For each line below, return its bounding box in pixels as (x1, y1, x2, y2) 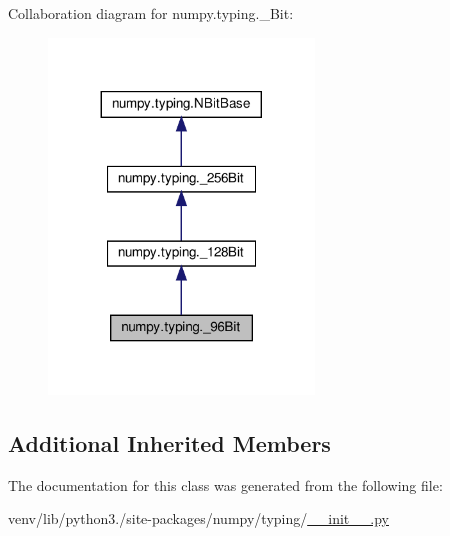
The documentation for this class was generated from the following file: (8, 474, 443, 495)
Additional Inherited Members (8, 428, 331, 459)
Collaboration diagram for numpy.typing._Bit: (8, 3, 294, 23)
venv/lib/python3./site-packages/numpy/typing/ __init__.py (8, 508, 389, 529)
